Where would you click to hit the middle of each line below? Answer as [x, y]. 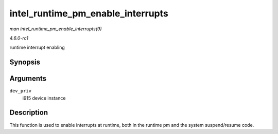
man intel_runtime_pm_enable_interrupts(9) [56, 29]
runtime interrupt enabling [37, 47]
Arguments [28, 79]
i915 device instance [44, 98]
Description [29, 113]
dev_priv [21, 91]
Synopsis [25, 62]
